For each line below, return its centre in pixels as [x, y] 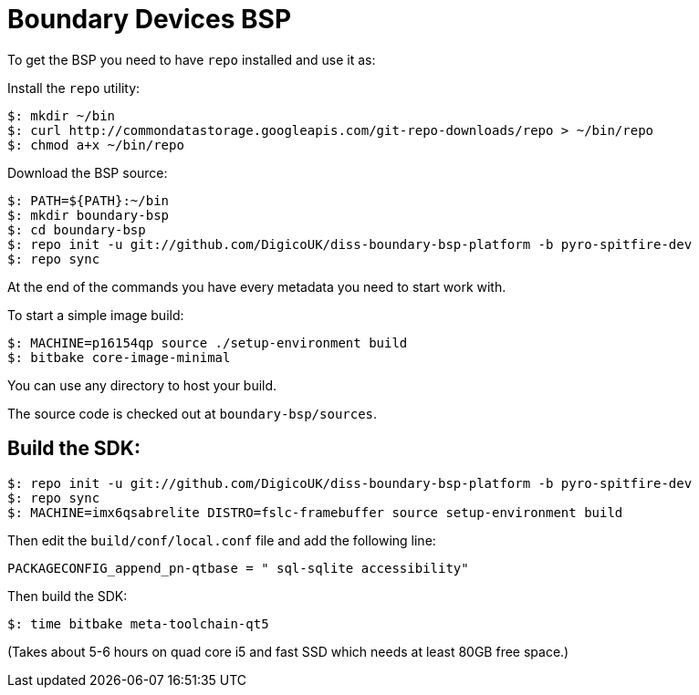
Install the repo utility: [74, 88]
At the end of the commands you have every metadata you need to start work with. [257, 286]
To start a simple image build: [96, 315]
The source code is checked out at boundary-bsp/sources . [193, 413]
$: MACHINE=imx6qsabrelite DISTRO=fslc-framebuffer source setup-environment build [315, 512]
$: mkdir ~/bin [62, 115]
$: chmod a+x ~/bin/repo [96, 145]
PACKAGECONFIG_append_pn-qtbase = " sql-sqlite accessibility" [238, 568]
